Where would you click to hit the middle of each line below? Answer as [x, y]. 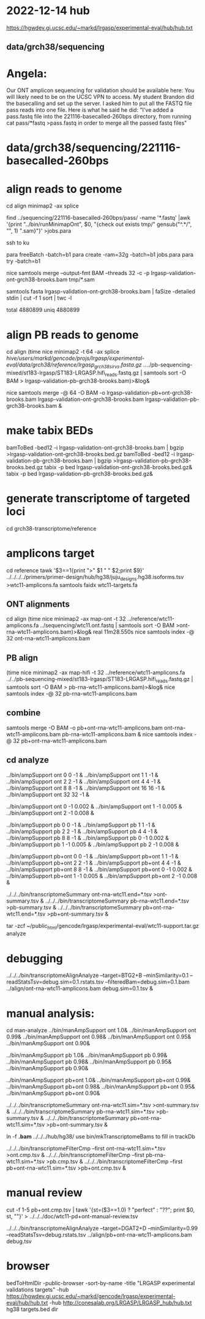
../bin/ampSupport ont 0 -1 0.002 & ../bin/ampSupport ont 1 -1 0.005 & [94, 806]
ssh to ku [18, 243]
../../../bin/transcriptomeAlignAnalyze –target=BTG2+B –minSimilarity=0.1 [97, 975]
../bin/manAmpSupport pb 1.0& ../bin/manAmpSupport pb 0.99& [87, 1055]
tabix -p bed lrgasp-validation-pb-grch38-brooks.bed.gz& [80, 473]
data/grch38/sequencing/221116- [94, 148]
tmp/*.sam [82, 279]
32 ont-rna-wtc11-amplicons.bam [48, 639]
